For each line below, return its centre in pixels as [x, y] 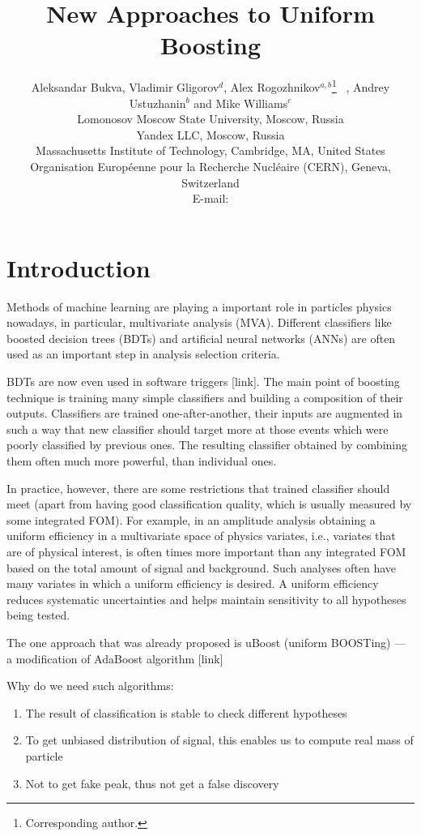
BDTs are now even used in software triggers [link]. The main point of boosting [203, 382]
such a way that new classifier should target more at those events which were [198, 429]
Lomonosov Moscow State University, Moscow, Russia [210, 119]
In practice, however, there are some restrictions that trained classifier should [198, 488]
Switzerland [210, 182]
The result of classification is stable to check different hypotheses [186, 712]
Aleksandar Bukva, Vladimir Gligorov [125, 86]
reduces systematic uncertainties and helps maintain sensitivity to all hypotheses [206, 599]
